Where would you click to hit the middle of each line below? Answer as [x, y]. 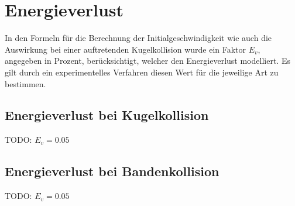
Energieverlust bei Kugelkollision [107, 115]
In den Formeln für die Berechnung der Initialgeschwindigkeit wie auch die [138, 38]
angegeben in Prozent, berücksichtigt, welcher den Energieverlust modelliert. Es [147, 61]
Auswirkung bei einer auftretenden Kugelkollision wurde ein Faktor [126, 49]
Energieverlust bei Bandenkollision [112, 171]
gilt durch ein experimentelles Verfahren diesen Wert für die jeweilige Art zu [142, 72]
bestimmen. [25, 83]
